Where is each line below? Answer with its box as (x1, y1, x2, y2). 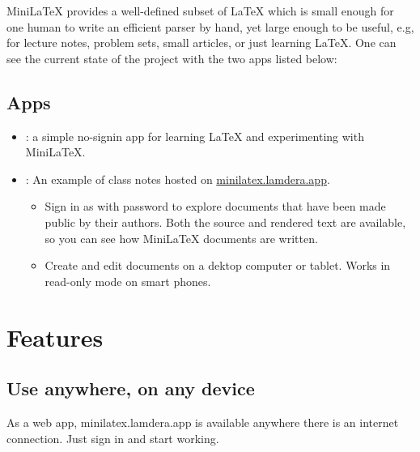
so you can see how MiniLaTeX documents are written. (45, 229, 318, 246)
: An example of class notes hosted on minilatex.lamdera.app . (25, 170, 330, 187)
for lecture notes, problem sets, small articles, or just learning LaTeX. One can (6, 34, 397, 51)
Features (6, 320, 104, 353)
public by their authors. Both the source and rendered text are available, (45, 213, 406, 230)
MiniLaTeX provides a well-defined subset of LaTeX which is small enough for (6, 2, 394, 19)
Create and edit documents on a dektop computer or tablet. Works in (45, 257, 391, 274)
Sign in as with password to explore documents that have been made (45, 198, 386, 215)
